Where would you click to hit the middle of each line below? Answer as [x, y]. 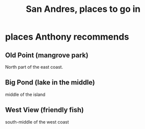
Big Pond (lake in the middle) [50, 83]
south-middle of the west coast [37, 122]
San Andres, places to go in [83, 9]
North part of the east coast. [34, 67]
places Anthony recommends [67, 37]
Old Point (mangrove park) [47, 55]
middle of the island [25, 94]
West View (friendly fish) [45, 110]
